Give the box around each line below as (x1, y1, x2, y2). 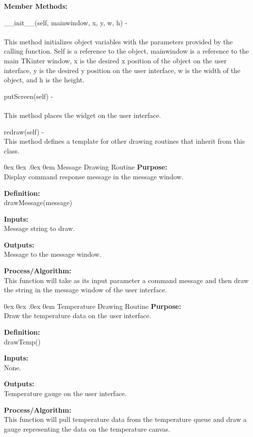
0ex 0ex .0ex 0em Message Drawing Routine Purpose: (4, 162, 167, 172)
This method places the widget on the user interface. (4, 110, 161, 120)
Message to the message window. (4, 249, 102, 259)
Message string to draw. (4, 223, 75, 233)
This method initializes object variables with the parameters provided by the (4, 36, 233, 46)
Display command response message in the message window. (4, 171, 183, 181)
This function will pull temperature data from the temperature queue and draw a (4, 414, 247, 424)
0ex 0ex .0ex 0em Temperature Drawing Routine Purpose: (4, 301, 181, 311)
